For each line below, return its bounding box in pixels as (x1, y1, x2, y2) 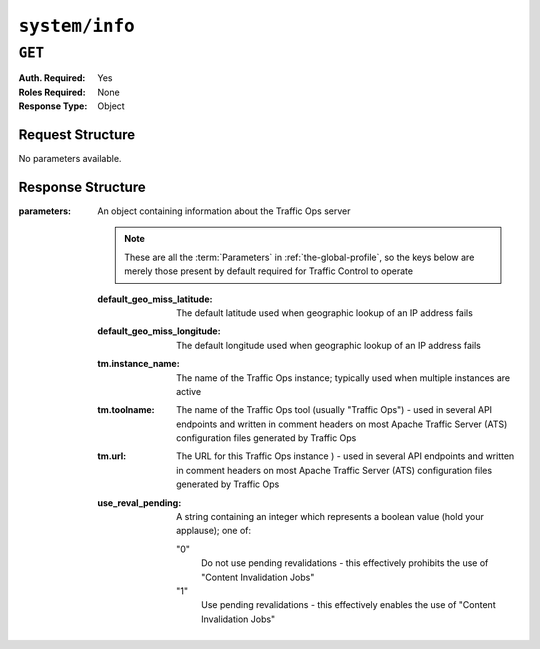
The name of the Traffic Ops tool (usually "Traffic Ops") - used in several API (176, 404, 493, 416)
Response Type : (18, 100, 88, 112)
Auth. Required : (18, 72, 86, 84)
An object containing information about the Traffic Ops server (97, 205, 351, 217)
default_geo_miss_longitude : (97, 325, 221, 337)
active (176, 385, 202, 397)
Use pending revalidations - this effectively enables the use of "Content (201, 599, 496, 611)
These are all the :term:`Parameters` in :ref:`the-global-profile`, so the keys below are (124, 251, 475, 263)
